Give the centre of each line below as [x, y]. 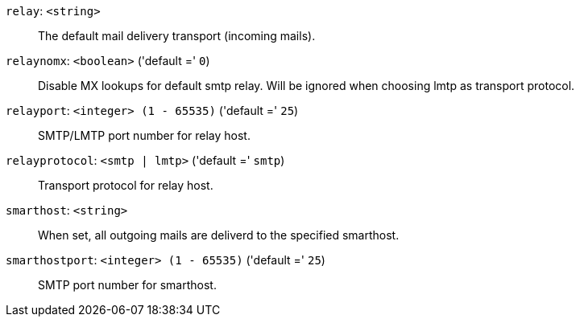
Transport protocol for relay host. [126, 185]
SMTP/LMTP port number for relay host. [144, 135]
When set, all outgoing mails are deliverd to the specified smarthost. [219, 235]
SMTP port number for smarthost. [127, 285]
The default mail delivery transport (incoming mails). [177, 36]
